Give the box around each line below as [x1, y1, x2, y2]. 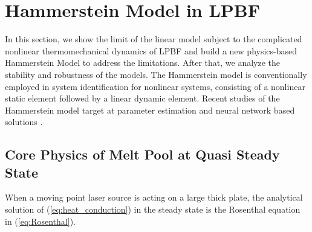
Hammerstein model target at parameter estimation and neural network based [5, 103, 295, 116]
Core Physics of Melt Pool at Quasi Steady [5, 145, 280, 164]
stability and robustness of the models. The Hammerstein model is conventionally [5, 68, 307, 80]
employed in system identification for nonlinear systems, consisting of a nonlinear [5, 80, 305, 92]
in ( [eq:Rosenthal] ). [5, 214, 76, 227]
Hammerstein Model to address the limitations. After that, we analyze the [5, 56, 281, 69]
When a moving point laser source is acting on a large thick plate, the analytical [5, 191, 303, 204]
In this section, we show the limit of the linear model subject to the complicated [5, 33, 302, 45]
